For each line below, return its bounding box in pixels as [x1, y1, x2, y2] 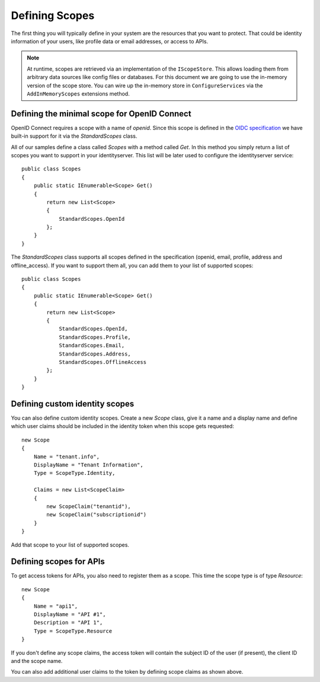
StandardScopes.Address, [59, 350, 132, 357]
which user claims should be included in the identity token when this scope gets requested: [11, 423, 234, 430]
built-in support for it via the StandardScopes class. [11, 132, 137, 139]
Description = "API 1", [33, 619, 103, 626]
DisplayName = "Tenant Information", [33, 461, 143, 468]
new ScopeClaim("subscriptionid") [46, 511, 147, 518]
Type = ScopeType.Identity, [33, 470, 116, 477]
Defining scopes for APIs [11, 557, 105, 567]
